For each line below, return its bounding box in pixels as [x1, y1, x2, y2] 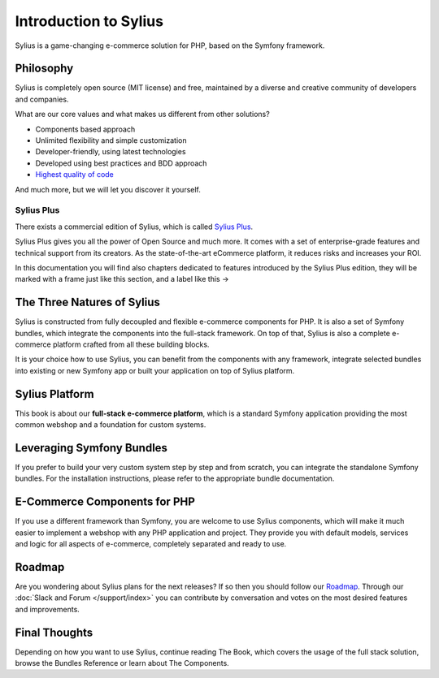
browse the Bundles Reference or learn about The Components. [15, 659, 229, 668]
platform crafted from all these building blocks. [53, 339, 210, 349]
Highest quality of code [35, 170, 114, 179]
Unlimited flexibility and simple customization [35, 136, 187, 145]
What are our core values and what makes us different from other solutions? [15, 110, 270, 119]
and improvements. [15, 604, 80, 614]
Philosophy [15, 62, 74, 76]
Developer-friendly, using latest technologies [35, 147, 186, 157]
